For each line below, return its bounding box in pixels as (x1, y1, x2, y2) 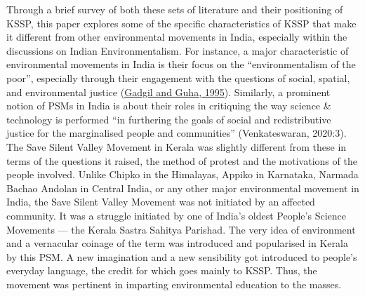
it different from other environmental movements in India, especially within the (6, 29, 347, 44)
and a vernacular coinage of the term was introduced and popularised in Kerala (6, 236, 348, 250)
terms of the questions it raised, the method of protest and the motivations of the (6, 153, 357, 168)
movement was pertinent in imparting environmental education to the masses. (6, 276, 342, 291)
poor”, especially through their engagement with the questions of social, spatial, (6, 70, 350, 85)
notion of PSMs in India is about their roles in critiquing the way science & (6, 98, 331, 113)
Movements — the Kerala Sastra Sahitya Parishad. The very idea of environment (6, 222, 356, 236)
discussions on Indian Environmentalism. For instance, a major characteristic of (6, 43, 349, 58)
